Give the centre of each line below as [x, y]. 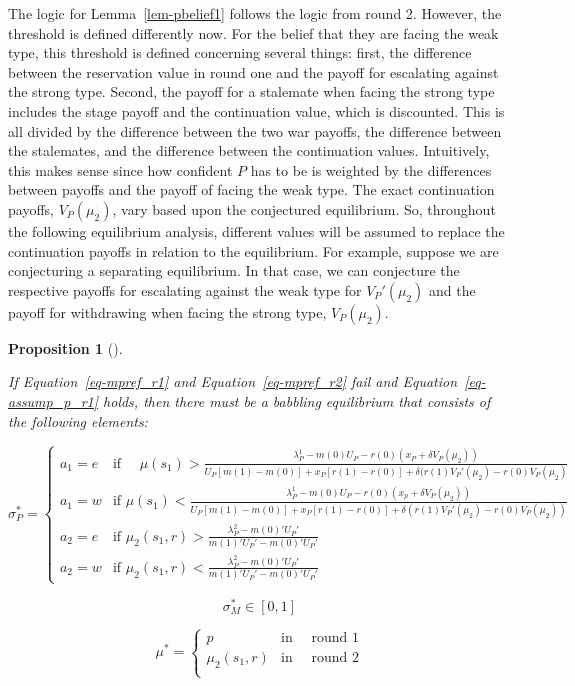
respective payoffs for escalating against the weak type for [185, 289]
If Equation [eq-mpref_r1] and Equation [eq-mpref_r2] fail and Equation [233, 381]
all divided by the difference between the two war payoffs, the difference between [255, 130]
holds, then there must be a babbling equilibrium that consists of [297, 400]
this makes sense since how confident [120, 169]
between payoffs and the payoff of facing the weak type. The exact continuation [251, 189]
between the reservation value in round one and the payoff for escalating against [253, 71]
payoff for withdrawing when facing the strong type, [167, 311]
